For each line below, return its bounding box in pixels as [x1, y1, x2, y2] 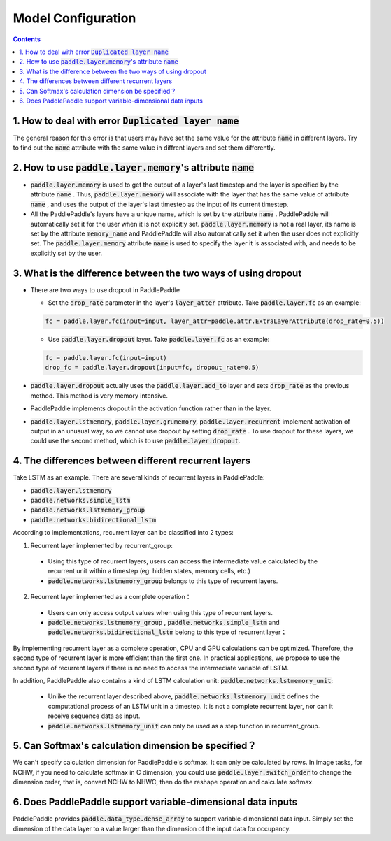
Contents [13, 35, 41, 43]
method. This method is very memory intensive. [30, 391, 168, 400]
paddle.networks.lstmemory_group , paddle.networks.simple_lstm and [48, 619, 280, 626]
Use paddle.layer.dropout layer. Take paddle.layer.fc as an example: [48, 336, 270, 344]
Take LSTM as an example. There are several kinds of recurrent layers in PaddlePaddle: [13, 473, 265, 482]
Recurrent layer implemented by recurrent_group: [30, 541, 173, 549]
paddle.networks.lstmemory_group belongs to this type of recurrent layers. [48, 577, 278, 585]
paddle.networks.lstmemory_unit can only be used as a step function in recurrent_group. [48, 721, 320, 730]
